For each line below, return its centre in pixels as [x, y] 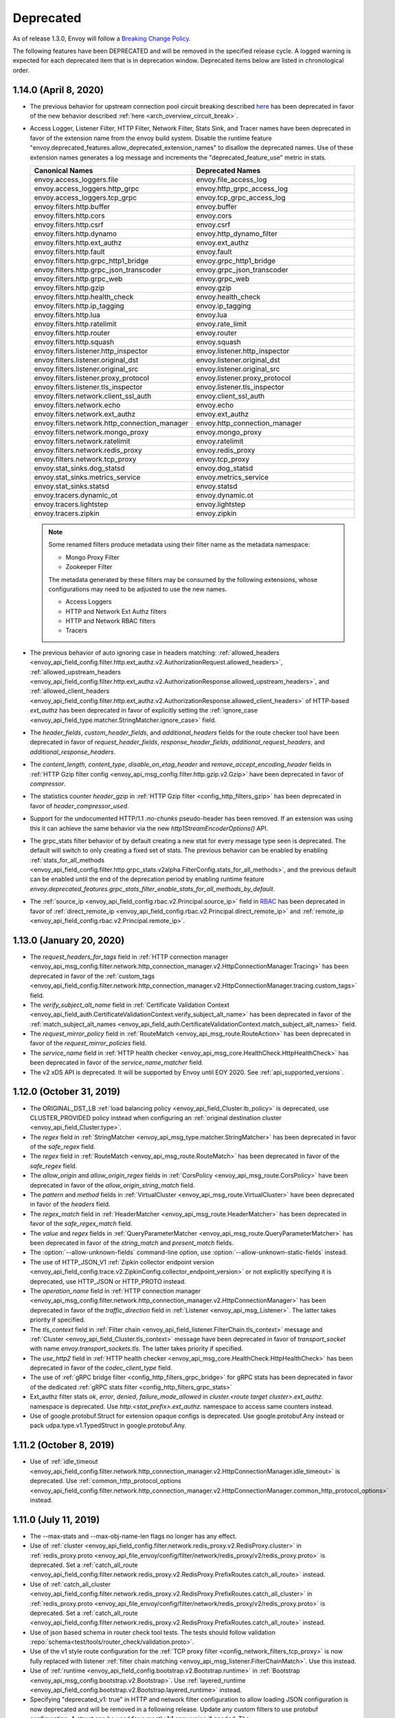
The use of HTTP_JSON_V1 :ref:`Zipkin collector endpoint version [122, 1262]
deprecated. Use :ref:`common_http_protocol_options [105, 1481]
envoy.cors [214, 215]
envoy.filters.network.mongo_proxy [91, 432]
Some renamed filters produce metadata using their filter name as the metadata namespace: [179, 545]
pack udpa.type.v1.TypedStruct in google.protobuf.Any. [108, 1425]
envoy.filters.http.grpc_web [78, 278]
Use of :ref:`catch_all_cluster [70, 1584]
